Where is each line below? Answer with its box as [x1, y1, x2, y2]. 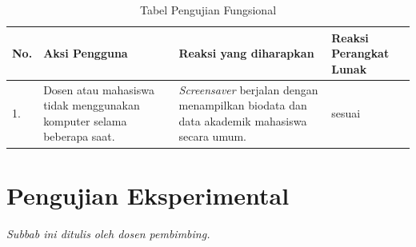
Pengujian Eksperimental [6, 178, 290, 211]
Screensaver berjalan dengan [178, 81, 318, 98]
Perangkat [331, 45, 390, 62]
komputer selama [43, 112, 127, 129]
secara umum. [178, 128, 247, 145]
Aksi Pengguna [43, 45, 128, 62]
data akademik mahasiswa [178, 112, 307, 129]
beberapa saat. [43, 128, 115, 145]
